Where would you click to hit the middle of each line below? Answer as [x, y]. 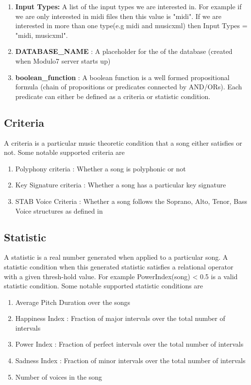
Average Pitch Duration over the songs [73, 302]
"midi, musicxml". [42, 35]
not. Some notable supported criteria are [64, 152]
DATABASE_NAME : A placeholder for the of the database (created [124, 51]
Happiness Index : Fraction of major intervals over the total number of [120, 318]
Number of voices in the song [59, 377]
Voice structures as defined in [59, 210]
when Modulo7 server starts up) [63, 60]
